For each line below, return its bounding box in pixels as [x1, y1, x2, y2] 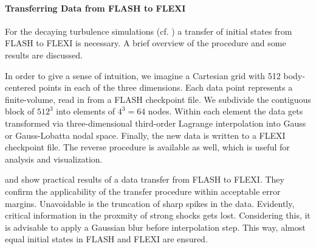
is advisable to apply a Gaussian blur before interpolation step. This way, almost [5, 220, 306, 233]
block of [5, 105, 35, 117]
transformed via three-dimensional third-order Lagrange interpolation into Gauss [5, 116, 306, 129]
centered [5, 81, 36, 94]
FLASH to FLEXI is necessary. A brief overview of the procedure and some [5, 37, 286, 49]
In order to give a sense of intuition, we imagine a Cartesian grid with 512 [5, 69, 281, 82]
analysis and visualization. [5, 152, 103, 165]
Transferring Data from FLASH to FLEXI [5, 1, 186, 14]
